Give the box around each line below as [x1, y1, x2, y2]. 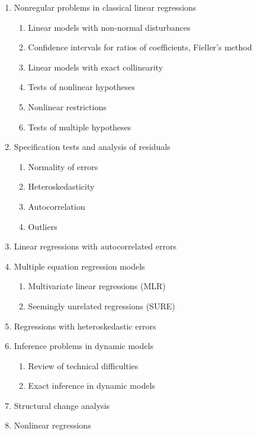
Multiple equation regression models [14, 260, 145, 272]
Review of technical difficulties [28, 359, 139, 372]
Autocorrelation [28, 200, 85, 212]
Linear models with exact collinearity [28, 60, 163, 73]
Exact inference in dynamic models [28, 379, 155, 392]
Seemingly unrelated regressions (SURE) [28, 299, 175, 312]
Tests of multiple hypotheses [28, 120, 131, 133]
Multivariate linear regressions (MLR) [28, 280, 166, 292]
